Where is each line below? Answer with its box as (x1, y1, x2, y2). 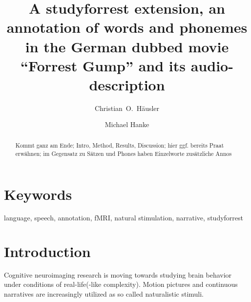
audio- (190, 55, 233, 75)
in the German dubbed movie (25, 36, 229, 56)
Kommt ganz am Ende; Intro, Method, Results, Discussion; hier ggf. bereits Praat (15, 141, 224, 149)
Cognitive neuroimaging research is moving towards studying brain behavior (4, 269, 232, 280)
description (89, 74, 165, 94)
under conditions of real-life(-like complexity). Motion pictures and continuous (4, 279, 238, 289)
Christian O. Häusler (94, 103, 160, 113)
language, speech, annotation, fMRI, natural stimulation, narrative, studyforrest (4, 213, 243, 223)
